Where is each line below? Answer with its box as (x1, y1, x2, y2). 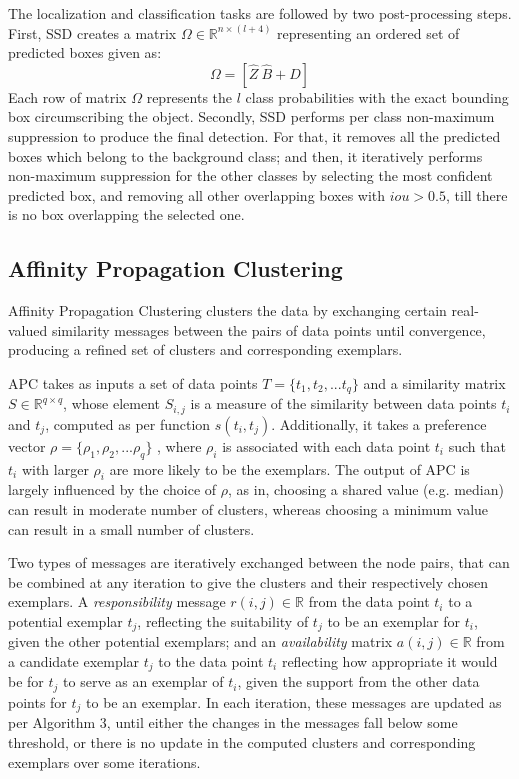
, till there (445, 184, 508, 205)
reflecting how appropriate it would (281, 651, 498, 672)
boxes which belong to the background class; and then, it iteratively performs (8, 145, 483, 166)
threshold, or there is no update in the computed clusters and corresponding (8, 731, 476, 752)
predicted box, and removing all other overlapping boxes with (8, 184, 386, 205)
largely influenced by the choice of (8, 479, 217, 500)
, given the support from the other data (237, 671, 480, 692)
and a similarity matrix (363, 372, 506, 393)
